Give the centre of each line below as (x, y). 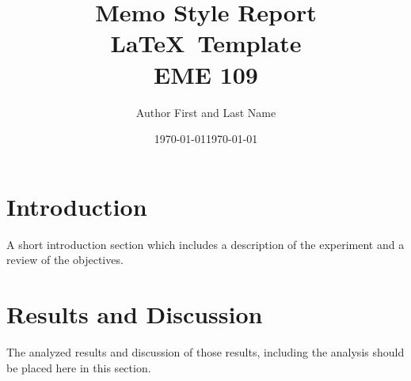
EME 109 (206, 74)
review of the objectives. (65, 260)
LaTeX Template (206, 43)
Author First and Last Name (206, 112)
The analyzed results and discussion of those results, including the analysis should (205, 351)
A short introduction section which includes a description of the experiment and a (205, 244)
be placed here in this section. (79, 367)
